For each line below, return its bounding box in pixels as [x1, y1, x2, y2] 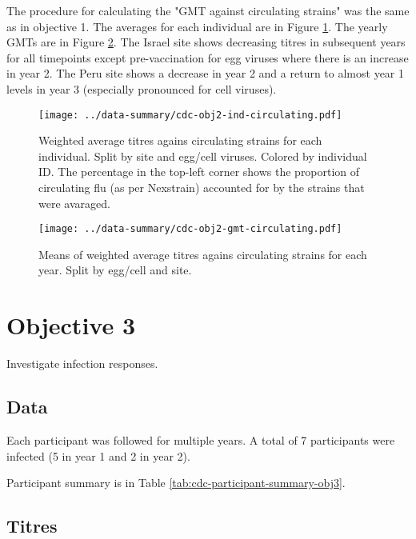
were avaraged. [38, 194, 110, 211]
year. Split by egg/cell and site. [38, 262, 192, 278]
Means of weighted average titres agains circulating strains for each [38, 246, 367, 262]
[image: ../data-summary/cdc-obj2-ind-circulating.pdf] [38, 109, 342, 121]
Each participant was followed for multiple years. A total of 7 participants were [6, 431, 395, 448]
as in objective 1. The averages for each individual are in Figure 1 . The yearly [6, 18, 388, 34]
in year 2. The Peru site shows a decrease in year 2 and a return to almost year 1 [6, 65, 404, 82]
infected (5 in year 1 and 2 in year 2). [6, 447, 190, 464]
